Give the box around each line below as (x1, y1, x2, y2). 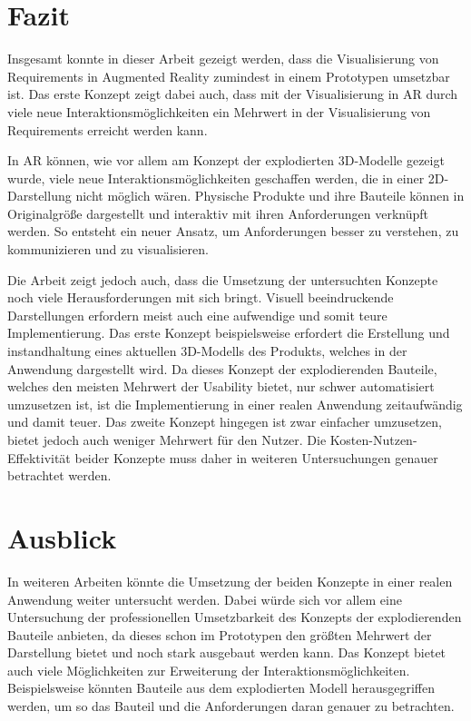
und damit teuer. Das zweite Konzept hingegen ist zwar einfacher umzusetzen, (7, 412, 442, 431)
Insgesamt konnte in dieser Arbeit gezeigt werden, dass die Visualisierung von (7, 49, 439, 68)
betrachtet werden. (7, 466, 112, 485)
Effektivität (7, 448, 71, 467)
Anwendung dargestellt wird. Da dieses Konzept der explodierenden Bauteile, (7, 359, 437, 378)
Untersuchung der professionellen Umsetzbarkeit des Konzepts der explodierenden (7, 607, 462, 627)
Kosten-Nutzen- (329, 430, 417, 449)
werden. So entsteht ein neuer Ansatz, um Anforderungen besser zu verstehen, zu (7, 222, 459, 241)
